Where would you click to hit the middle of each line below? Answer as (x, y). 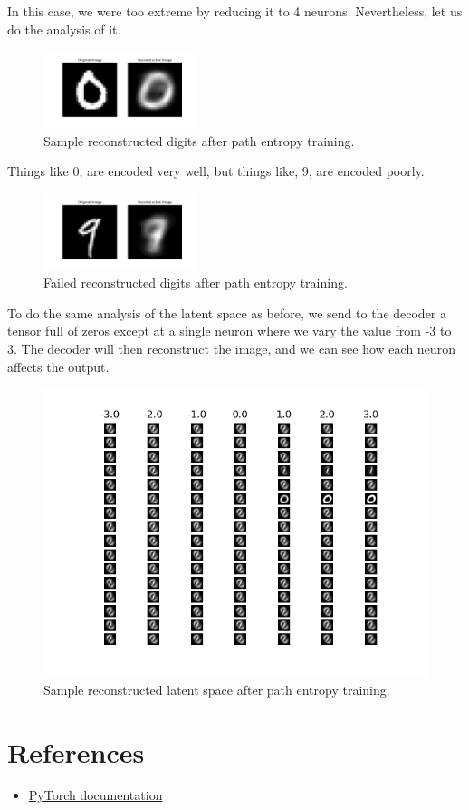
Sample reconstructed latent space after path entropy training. (217, 689)
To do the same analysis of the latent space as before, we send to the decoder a (227, 312)
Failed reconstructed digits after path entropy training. (196, 283)
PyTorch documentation (96, 795)
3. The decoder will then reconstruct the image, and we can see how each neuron (231, 348)
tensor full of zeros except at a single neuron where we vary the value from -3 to (230, 331)
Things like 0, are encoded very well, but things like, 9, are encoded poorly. (216, 171)
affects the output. (58, 366)
